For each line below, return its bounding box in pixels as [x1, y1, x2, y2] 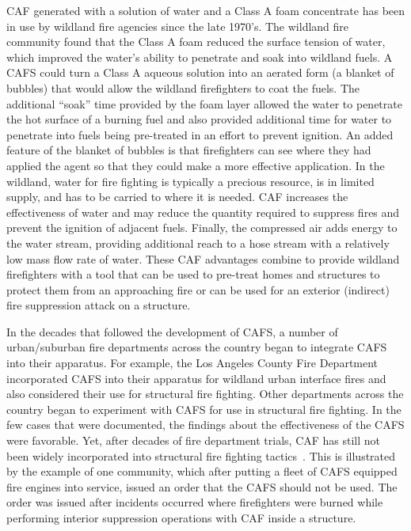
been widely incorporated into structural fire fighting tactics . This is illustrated [6, 447, 396, 464]
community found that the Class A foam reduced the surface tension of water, [6, 33, 386, 50]
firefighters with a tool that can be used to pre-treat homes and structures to [6, 266, 380, 283]
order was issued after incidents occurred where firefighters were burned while [6, 494, 383, 510]
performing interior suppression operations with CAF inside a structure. [6, 510, 356, 525]
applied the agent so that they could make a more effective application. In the [6, 157, 385, 173]
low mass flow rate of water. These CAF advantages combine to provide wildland [6, 250, 400, 267]
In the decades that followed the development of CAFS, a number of [6, 323, 338, 339]
